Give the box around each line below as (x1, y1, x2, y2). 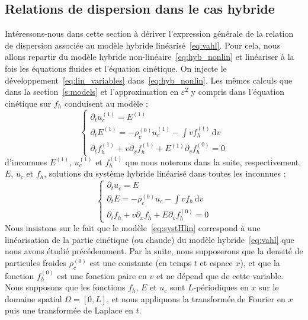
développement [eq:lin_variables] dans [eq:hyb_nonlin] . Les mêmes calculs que (5, 73, 293, 86)
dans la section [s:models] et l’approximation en (5, 85, 179, 98)
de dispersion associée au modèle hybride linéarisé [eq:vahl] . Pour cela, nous (5, 39, 281, 51)
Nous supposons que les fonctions (5, 281, 126, 293)
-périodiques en (193, 281, 249, 293)
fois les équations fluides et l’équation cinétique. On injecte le (5, 62, 227, 74)
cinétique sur (5, 97, 52, 109)
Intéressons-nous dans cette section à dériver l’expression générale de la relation (5, 27, 294, 40)
